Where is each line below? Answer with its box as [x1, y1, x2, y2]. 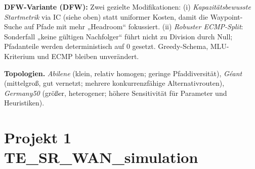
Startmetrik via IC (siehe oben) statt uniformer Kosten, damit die [4, 11, 208, 22]
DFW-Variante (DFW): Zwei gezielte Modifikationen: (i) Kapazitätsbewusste [4, 2, 251, 12]
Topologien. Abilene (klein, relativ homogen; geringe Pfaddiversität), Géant [4, 68, 242, 78]
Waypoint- [210, 11, 243, 22]
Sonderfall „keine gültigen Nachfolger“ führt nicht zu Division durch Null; [4, 31, 233, 41]
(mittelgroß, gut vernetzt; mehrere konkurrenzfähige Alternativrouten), [4, 78, 225, 88]
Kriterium [4, 50, 35, 61]
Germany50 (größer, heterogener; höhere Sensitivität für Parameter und [4, 87, 227, 98]
